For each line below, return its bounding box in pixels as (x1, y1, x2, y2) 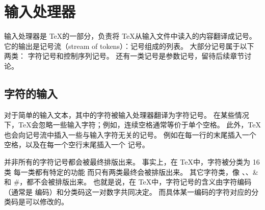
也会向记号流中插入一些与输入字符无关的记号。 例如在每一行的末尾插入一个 (4, 129, 256, 140)
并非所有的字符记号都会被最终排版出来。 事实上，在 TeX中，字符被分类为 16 (4, 156, 260, 167)
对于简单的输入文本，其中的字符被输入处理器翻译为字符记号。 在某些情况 (4, 109, 249, 120)
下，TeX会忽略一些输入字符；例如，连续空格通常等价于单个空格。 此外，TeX (4, 119, 261, 130)
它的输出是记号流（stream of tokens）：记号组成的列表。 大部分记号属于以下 (4, 40, 254, 51)
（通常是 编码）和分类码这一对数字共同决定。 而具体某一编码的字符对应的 (4, 186, 252, 197)
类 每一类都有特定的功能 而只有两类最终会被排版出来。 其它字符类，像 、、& (4, 166, 258, 177)
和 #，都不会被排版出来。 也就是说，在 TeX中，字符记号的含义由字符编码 (4, 176, 252, 187)
